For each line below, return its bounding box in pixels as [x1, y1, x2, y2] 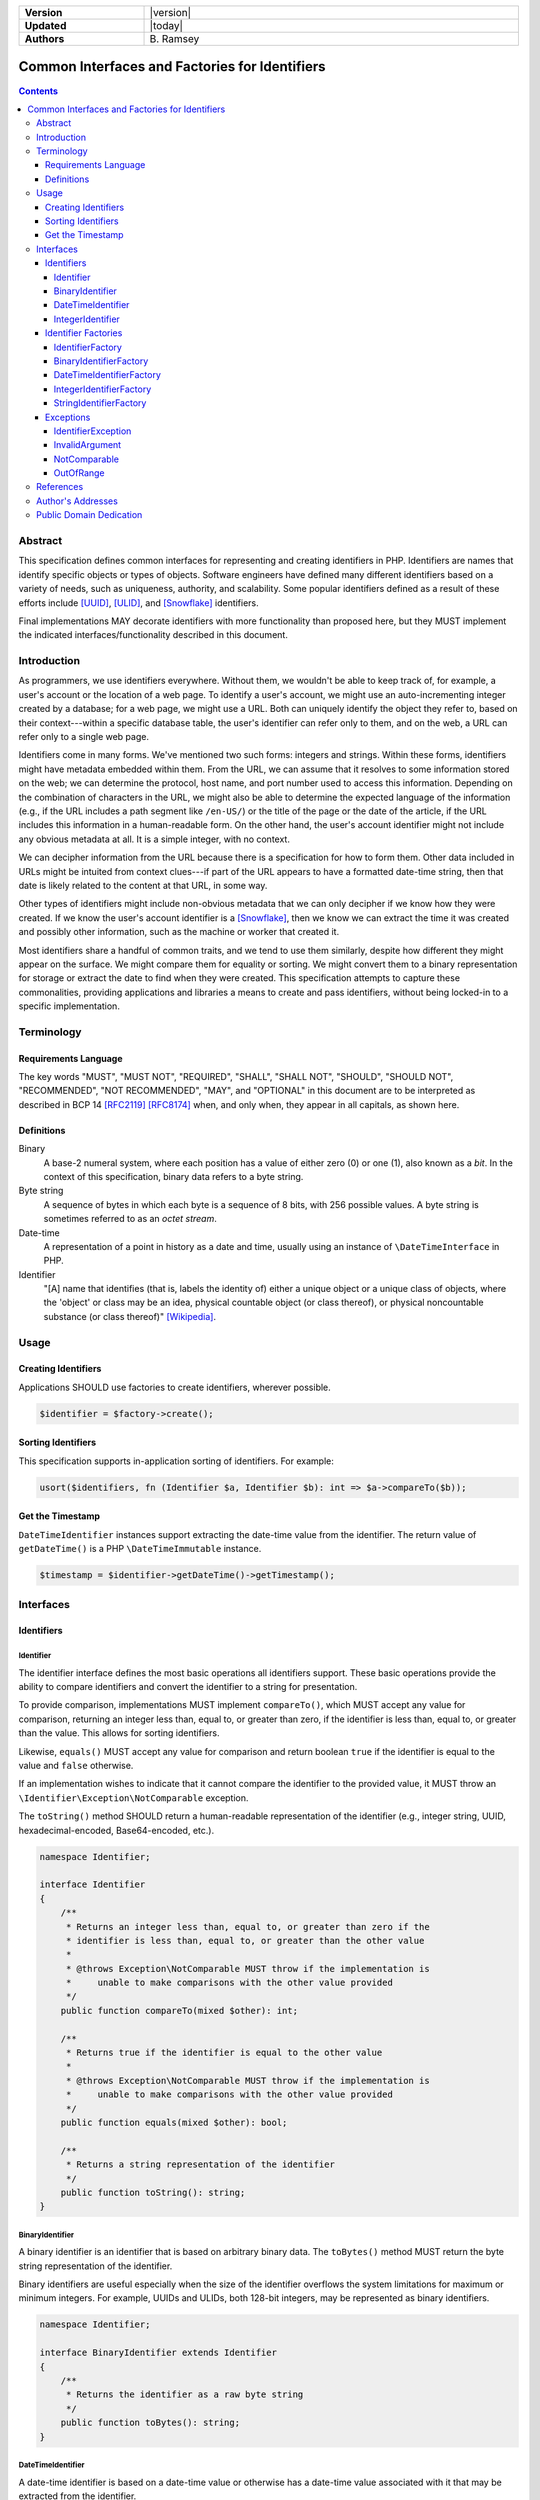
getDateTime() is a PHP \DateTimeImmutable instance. [18, 1543, 262, 1555]
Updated [24, 19, 67, 32]
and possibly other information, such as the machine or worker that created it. [18, 926, 340, 938]
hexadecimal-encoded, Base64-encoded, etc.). [18, 1824, 215, 1836]
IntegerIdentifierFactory [53, 383, 152, 395]
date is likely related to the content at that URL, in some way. [18, 879, 268, 891]
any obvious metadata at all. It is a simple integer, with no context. [18, 833, 290, 845]
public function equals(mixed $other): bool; [60, 2116, 288, 2128]
